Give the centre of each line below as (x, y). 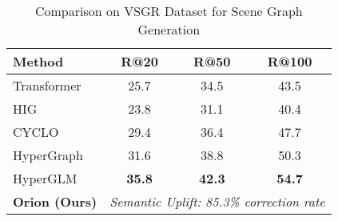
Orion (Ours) (55, 201)
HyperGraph (48, 155)
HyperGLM (45, 178)
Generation (169, 29)
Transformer (47, 85)
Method (38, 61)
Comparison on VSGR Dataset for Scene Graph (169, 11)
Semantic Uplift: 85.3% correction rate (217, 201)
